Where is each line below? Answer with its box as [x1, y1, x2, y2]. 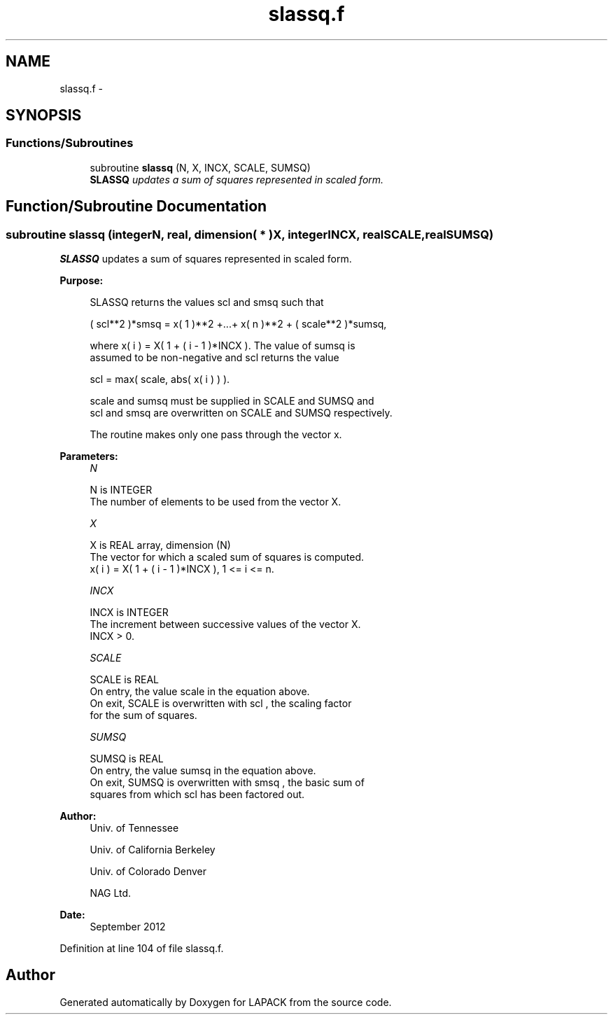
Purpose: [59, 274, 104, 287]
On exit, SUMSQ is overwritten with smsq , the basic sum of [90, 776, 365, 789]
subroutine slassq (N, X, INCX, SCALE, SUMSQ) [90, 161, 311, 174]
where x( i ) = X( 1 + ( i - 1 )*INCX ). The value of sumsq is [90, 340, 355, 352]
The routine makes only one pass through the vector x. [90, 428, 342, 441]
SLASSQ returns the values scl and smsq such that [90, 296, 324, 309]
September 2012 [90, 921, 166, 933]
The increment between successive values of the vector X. [90, 618, 361, 631]
